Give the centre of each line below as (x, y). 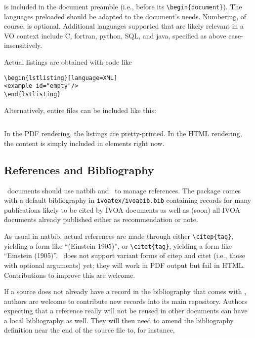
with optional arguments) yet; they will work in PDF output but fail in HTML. (125, 265)
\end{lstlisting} (32, 94)
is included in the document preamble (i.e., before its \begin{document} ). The (123, 6)
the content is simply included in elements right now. (84, 143)
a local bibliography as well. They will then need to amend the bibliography (119, 320)
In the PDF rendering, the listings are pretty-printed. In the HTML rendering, (123, 133)
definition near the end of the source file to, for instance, (89, 330)
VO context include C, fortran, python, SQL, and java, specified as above (115, 35)
